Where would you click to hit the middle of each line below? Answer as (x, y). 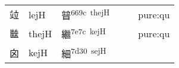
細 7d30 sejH (84, 52)
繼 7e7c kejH (84, 33)
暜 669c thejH (86, 14)
